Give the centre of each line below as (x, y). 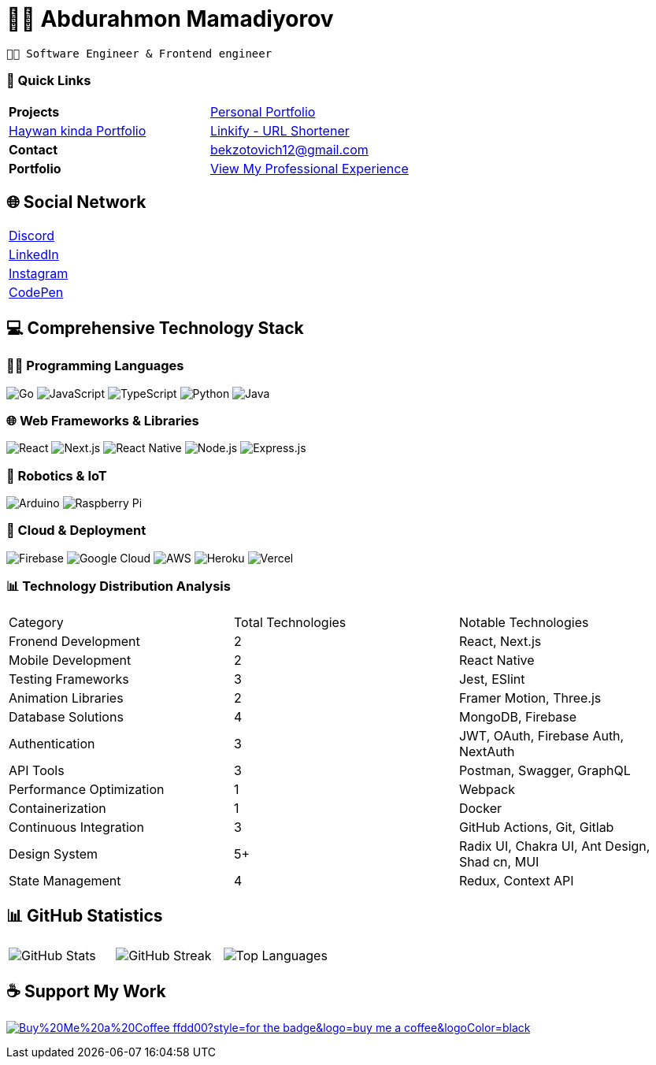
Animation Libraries (66, 698)
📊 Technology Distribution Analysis (119, 586)
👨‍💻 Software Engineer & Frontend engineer (139, 53)
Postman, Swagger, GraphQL (545, 770)
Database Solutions (66, 716)
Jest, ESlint (492, 679)
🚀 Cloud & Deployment (76, 531)
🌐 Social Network (76, 202)
